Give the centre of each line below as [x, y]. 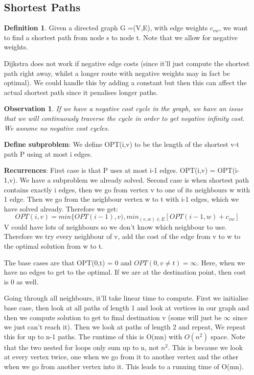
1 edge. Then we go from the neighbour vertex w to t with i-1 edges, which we [121, 199]
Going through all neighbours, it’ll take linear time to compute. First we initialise [126, 298]
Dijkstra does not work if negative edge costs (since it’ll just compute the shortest [127, 63]
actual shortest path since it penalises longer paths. [81, 92]
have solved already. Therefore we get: [61, 208]
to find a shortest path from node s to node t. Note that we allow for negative [121, 37]
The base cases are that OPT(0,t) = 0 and [68, 262]
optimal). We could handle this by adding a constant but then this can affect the [125, 82]
